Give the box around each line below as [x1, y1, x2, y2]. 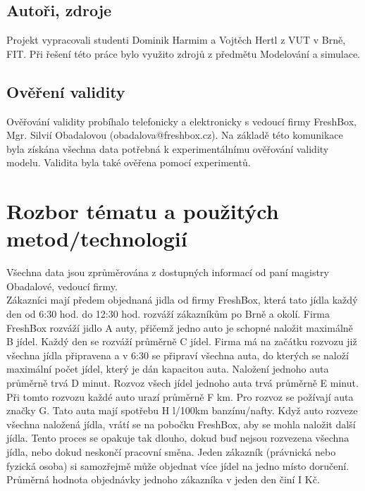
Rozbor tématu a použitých [6, 197, 279, 225]
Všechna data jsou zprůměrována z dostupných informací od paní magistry [6, 265, 329, 280]
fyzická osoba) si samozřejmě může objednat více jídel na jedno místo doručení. [6, 458, 349, 473]
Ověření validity [6, 80, 125, 102]
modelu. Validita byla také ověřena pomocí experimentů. [6, 155, 251, 170]
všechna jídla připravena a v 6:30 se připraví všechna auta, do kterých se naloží [6, 347, 349, 362]
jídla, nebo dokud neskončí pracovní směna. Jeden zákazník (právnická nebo [6, 445, 336, 459]
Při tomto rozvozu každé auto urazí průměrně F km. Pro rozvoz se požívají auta [6, 389, 354, 404]
